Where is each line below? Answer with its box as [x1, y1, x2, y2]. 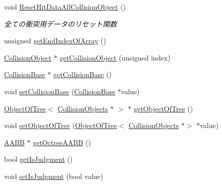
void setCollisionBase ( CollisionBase [4, 86, 115, 96]
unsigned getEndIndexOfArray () [4, 35, 106, 46]
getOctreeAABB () [33, 137, 91, 147]
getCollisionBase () [53, 69, 112, 80]
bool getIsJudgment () [4, 154, 73, 164]
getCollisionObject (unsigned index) [59, 52, 171, 63]
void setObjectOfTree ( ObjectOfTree [4, 120, 117, 131]
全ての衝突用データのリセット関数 [4, 18, 117, 29]
